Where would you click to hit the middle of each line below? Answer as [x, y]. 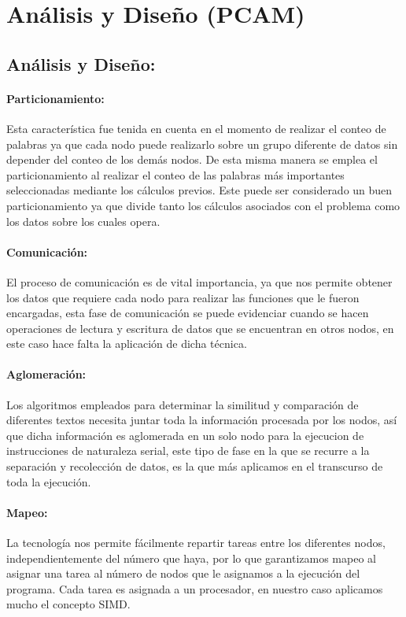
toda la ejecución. [49, 481]
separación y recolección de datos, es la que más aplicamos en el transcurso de [195, 466]
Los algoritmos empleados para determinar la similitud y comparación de [183, 404]
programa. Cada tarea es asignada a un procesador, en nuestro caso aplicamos [195, 588]
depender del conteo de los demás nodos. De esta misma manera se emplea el [192, 159]
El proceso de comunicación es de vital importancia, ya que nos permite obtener [199, 281]
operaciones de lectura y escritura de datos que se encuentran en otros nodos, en [200, 328]
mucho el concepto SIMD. [68, 604]
